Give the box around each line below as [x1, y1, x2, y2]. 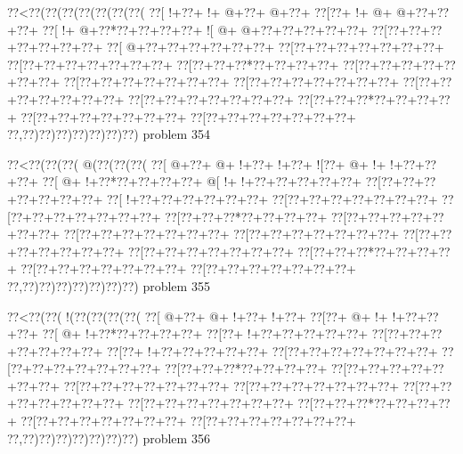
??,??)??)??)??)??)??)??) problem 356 [7, 428, 210, 447]
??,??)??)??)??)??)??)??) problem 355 [7, 276, 210, 295]
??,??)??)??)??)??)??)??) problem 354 [7, 125, 210, 143]
